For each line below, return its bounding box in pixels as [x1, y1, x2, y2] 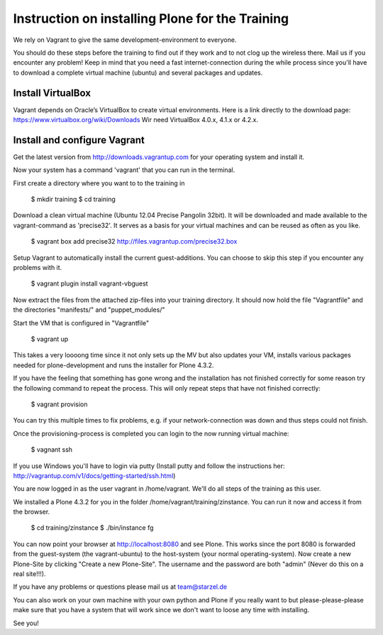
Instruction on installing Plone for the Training [13, 11, 289, 26]
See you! [13, 619, 39, 627]
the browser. [13, 508, 50, 516]
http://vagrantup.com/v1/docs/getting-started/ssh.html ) [13, 471, 176, 479]
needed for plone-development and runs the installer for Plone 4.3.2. [13, 361, 214, 369]
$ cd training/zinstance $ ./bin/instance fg [30, 523, 154, 532]
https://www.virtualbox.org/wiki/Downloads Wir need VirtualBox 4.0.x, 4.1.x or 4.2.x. [13, 116, 259, 124]
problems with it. [13, 264, 62, 272]
